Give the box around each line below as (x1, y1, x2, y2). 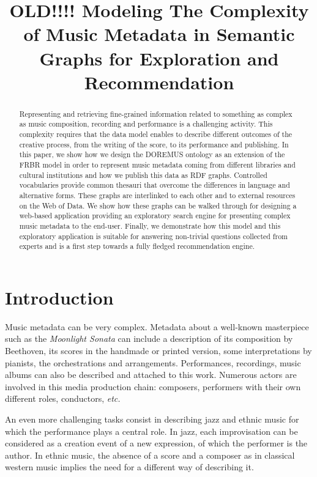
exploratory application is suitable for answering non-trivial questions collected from (19, 231, 288, 241)
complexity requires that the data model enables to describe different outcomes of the (19, 129, 293, 139)
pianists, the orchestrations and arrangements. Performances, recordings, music (5, 356, 301, 369)
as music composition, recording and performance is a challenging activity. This (19, 119, 273, 129)
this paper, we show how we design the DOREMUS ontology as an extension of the (19, 149, 285, 160)
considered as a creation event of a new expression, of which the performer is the (5, 437, 308, 449)
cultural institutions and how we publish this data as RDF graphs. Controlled (19, 169, 267, 180)
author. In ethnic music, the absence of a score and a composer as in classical (5, 448, 295, 461)
